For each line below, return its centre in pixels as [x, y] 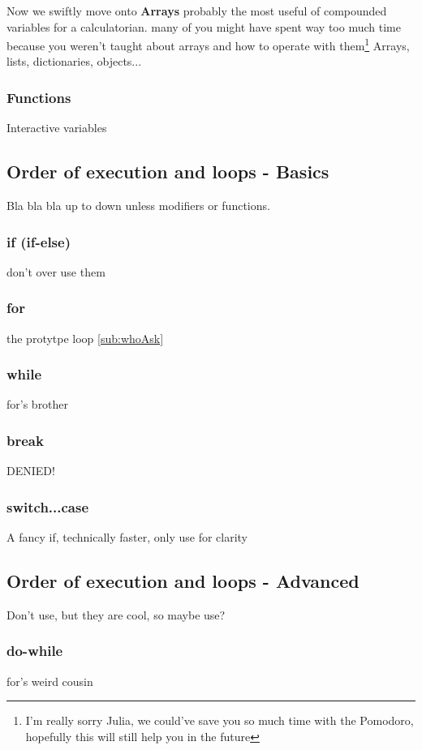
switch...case [48, 506]
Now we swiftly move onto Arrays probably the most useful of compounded [197, 11]
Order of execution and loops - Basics [168, 171]
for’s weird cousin [50, 681]
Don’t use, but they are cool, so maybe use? [116, 614]
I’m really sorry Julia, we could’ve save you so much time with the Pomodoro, [220, 720]
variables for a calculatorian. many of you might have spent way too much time [204, 26]
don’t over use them [56, 271]
